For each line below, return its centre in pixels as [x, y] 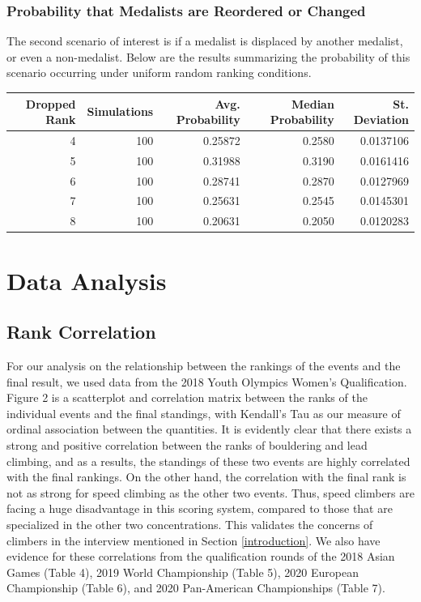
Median [313, 103]
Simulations [120, 111]
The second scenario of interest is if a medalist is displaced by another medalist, [205, 41]
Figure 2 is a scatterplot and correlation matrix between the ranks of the [187, 397]
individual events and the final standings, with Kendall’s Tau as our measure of [204, 413]
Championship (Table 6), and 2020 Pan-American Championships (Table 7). [196, 588]
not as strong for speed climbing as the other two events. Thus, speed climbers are [210, 492]
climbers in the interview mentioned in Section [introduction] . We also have [193, 540]
